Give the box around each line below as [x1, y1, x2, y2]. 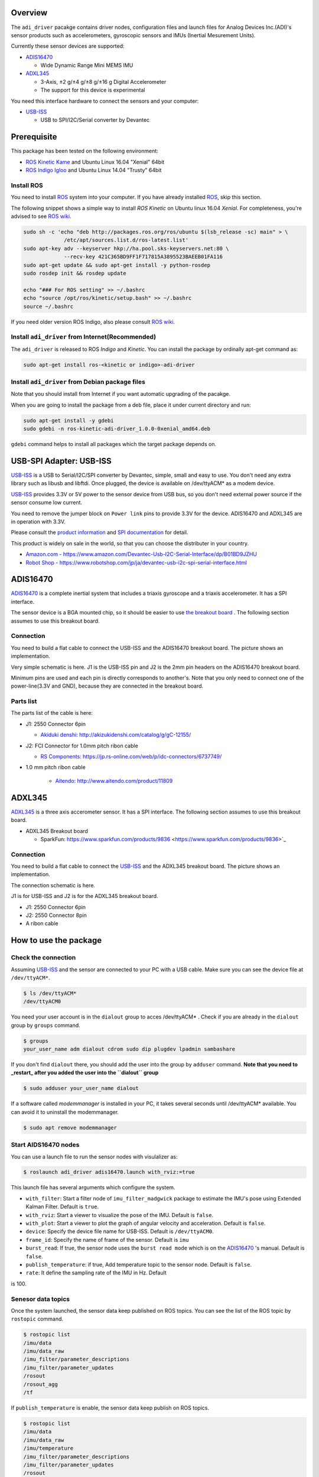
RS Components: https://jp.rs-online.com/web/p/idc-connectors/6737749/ [40, 753, 222, 760]
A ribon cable [25, 920, 58, 927]
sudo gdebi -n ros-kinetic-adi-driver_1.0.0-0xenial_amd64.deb [23, 425, 211, 432]
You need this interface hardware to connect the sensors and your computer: [11, 97, 199, 105]
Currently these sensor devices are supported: [11, 43, 125, 50]
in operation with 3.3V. [11, 518, 66, 525]
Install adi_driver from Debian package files [11, 378, 146, 386]
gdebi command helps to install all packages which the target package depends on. [11, 441, 217, 448]
